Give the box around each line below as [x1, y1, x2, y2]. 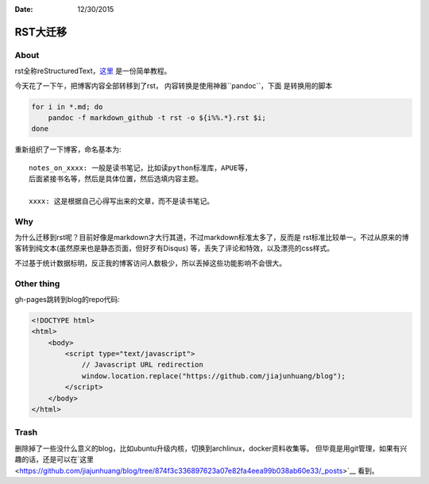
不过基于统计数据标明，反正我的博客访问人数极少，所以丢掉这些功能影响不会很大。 [14, 258, 286, 268]
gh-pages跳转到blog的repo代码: [14, 294, 121, 304]
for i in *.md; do [31, 102, 103, 111]
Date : [14, 5, 33, 14]
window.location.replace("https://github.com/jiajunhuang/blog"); [81, 371, 346, 381]
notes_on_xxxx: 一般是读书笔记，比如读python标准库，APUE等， [29, 163, 252, 172]
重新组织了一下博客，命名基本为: [14, 145, 122, 154]
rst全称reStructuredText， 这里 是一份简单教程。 [14, 66, 172, 76]
